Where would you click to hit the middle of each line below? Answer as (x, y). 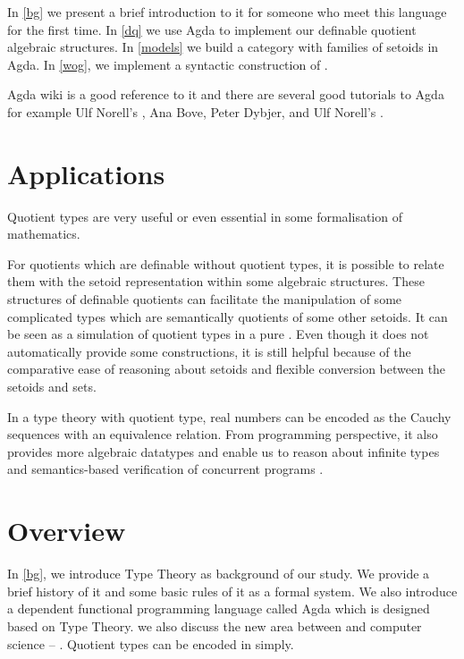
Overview (67, 531)
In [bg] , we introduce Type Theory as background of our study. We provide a (219, 574)
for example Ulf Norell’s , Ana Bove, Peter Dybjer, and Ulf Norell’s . (195, 111)
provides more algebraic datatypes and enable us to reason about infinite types (224, 451)
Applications (86, 173)
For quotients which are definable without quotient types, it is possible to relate (226, 263)
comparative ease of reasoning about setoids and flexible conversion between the (227, 369)
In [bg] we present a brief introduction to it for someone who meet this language (227, 12)
